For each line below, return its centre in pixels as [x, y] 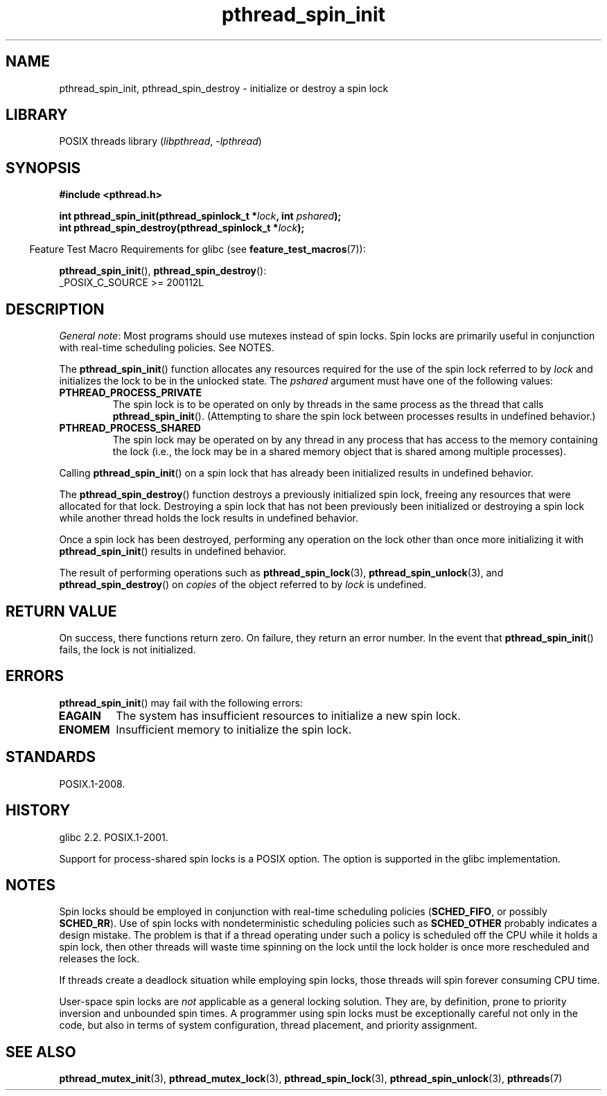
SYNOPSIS [43, 168]
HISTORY [38, 811]
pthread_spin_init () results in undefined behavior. [173, 551]
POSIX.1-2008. [92, 784]
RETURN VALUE [61, 611]
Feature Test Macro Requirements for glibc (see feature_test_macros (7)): [197, 249]
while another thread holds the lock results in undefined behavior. [209, 518]
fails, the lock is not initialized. [127, 649]
